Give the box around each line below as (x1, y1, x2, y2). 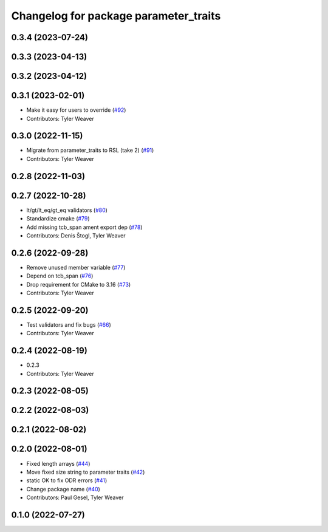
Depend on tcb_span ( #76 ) (26, 272, 94, 279)
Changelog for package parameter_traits (11, 9, 221, 22)
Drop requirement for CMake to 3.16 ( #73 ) (26, 281, 131, 288)
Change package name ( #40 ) (26, 485, 100, 493)
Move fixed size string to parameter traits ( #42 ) (26, 468, 145, 476)
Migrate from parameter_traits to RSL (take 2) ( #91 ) (26, 146, 154, 154)
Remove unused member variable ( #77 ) (26, 264, 126, 271)
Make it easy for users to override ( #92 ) (26, 106, 126, 114)
